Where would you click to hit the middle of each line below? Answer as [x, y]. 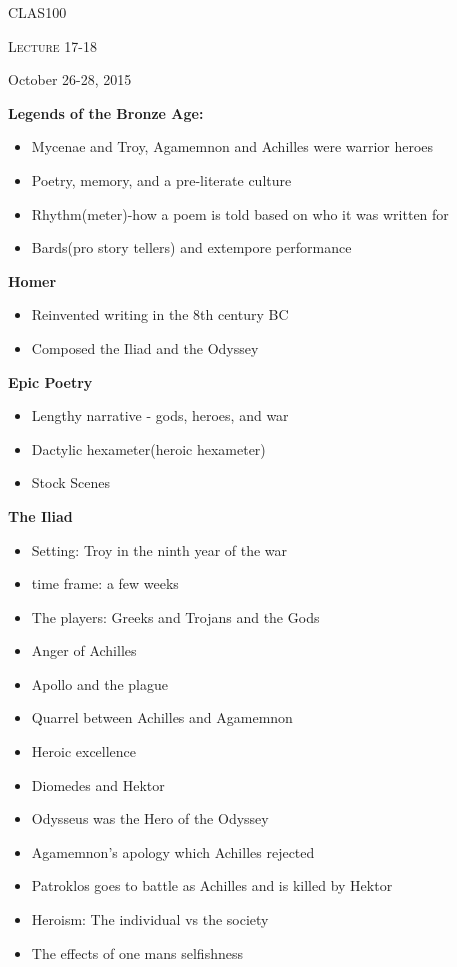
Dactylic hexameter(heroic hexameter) [148, 448]
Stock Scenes [71, 482]
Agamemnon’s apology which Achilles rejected [173, 851]
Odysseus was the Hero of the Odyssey [150, 818]
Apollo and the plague [99, 683]
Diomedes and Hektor [98, 784]
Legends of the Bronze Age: [106, 112]
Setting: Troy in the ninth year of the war [159, 549]
